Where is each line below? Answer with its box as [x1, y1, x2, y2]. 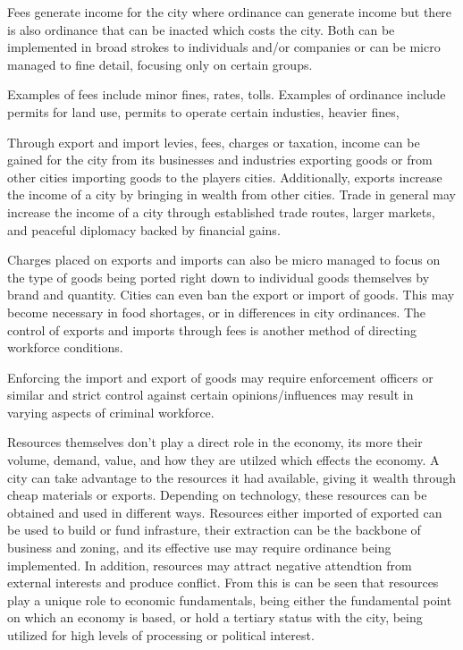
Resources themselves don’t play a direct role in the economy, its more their [7, 433, 423, 452]
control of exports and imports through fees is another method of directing [7, 320, 417, 339]
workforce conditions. [7, 338, 123, 357]
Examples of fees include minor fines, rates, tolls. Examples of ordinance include [7, 85, 446, 104]
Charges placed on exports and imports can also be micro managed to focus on [7, 250, 441, 269]
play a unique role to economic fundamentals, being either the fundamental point [7, 590, 452, 609]
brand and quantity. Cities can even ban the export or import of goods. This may [7, 285, 455, 304]
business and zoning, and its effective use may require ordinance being [7, 538, 391, 557]
